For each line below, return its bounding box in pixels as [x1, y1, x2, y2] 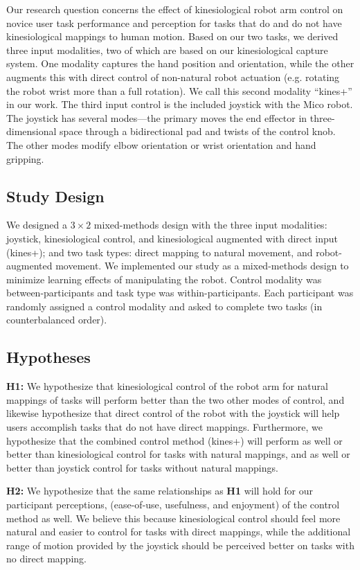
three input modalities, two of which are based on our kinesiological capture [6, 42, 328, 57]
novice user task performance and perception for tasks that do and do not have [6, 15, 342, 30]
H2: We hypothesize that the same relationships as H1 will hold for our [6, 483, 313, 498]
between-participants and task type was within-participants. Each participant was [6, 285, 354, 300]
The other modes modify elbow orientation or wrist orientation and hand [6, 137, 316, 152]
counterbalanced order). [6, 312, 107, 327]
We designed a [6, 217, 67, 232]
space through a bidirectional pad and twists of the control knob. [60, 124, 336, 139]
